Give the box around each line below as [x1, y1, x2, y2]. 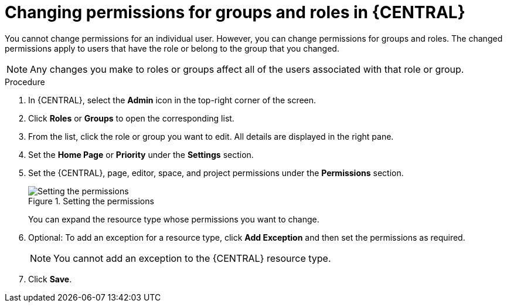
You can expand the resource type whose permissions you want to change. [28, 214, 319, 224]
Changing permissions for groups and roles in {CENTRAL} [5, 2, 465, 22]
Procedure [5, 76, 45, 87]
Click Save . [28, 274, 72, 284]
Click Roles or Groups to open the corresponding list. [28, 113, 234, 123]
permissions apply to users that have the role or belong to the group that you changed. [5, 43, 339, 53]
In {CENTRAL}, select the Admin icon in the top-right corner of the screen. [28, 95, 317, 105]
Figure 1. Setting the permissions [28, 195, 154, 206]
